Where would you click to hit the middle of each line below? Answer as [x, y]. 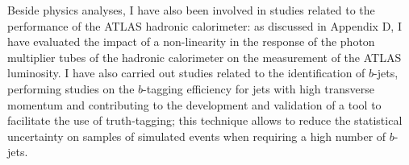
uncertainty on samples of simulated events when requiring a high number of [197, 136]
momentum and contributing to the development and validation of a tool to [194, 104]
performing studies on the [71, 88]
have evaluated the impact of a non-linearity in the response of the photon [191, 41]
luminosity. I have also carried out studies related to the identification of [186, 73]
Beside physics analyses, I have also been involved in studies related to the [191, 10]
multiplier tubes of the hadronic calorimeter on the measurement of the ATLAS [204, 57]
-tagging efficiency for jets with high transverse [259, 88]
